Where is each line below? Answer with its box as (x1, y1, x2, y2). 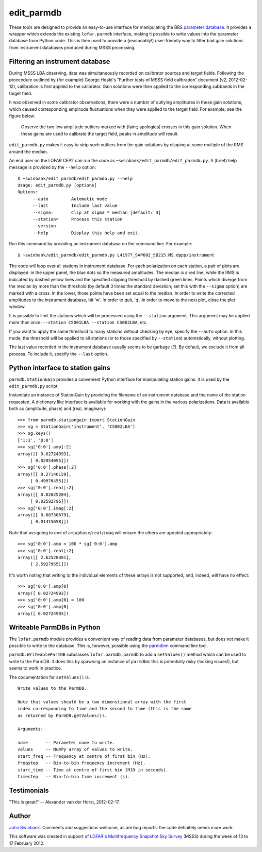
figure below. (9, 113, 35, 119)
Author (9, 812, 31, 820)
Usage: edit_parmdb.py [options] (17, 183, 97, 188)
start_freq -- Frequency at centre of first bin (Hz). (17, 753, 151, 759)
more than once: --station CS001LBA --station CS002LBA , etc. (9, 320, 148, 325)
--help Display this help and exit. (33, 230, 141, 236)
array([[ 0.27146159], (17, 471, 72, 477)
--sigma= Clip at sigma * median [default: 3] (33, 209, 161, 215)
